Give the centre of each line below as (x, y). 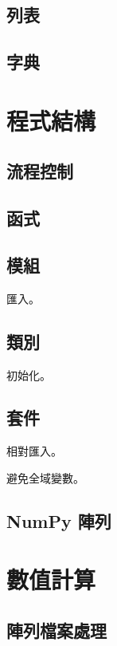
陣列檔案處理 (57, 630)
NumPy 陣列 (59, 520)
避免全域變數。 (45, 477)
